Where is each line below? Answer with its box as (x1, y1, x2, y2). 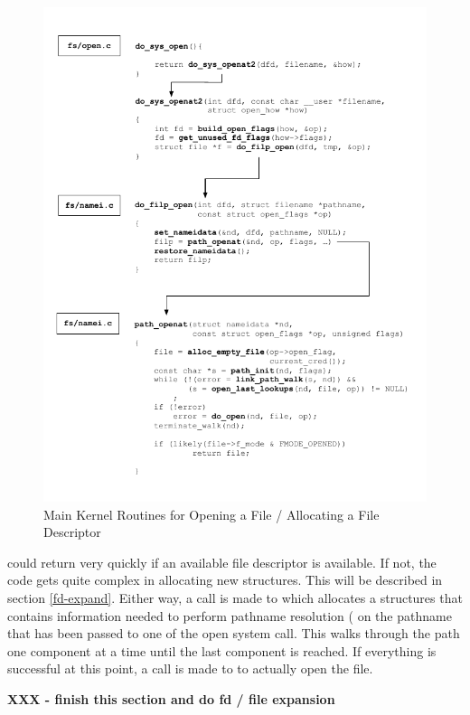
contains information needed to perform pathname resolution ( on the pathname (7, 606, 452, 625)
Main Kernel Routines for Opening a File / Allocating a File (43, 504, 380, 523)
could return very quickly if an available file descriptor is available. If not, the (7, 552, 437, 571)
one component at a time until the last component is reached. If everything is (7, 641, 437, 660)
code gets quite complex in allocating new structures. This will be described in (7, 570, 443, 589)
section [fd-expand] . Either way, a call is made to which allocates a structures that (7, 588, 463, 607)
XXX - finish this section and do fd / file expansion (7, 689, 335, 708)
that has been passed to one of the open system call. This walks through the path (7, 624, 460, 643)
